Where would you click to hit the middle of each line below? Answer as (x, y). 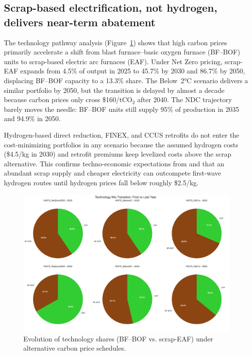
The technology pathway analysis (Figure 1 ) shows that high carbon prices (116, 42)
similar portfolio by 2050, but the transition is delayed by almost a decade (114, 90)
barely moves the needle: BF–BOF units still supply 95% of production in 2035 (122, 109)
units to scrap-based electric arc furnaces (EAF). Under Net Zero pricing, (113, 61)
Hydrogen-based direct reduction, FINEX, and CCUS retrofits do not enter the (122, 134)
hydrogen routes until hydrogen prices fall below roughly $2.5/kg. (101, 182)
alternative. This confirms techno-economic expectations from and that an (114, 163)
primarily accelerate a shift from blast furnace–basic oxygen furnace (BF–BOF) (122, 52)
